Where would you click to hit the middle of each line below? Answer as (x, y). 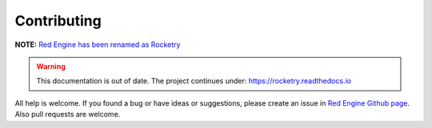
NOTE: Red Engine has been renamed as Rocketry (98, 45)
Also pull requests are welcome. (68, 114)
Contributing (58, 21)
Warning (51, 66)
